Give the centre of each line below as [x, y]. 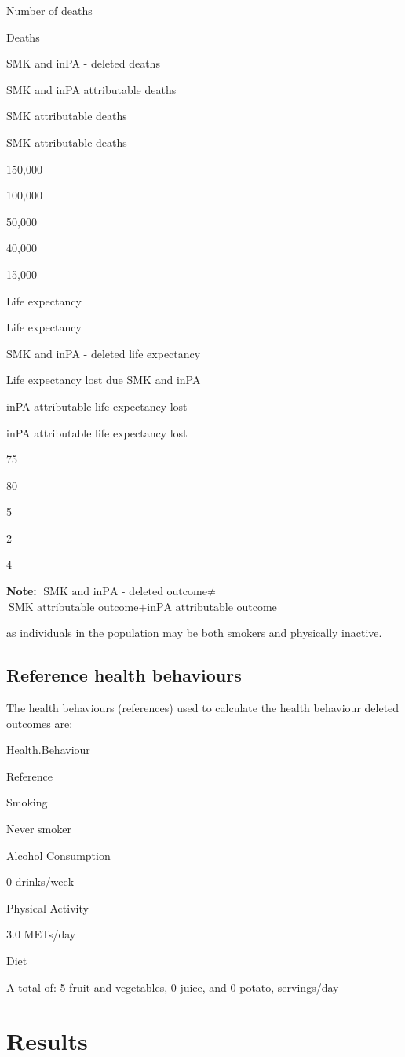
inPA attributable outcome [212, 607]
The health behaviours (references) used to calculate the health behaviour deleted [203, 708]
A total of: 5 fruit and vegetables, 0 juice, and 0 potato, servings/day [173, 987]
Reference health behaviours [124, 675]
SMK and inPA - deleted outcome [125, 593]
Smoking [27, 802]
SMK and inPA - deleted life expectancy [104, 353]
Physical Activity [47, 907]
